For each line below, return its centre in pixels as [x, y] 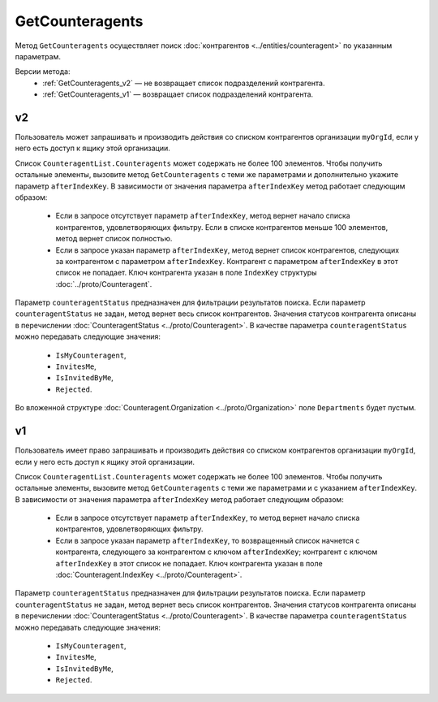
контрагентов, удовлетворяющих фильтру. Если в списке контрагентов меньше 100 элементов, [222, 227]
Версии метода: [43, 71]
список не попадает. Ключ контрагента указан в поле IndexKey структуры [186, 273]
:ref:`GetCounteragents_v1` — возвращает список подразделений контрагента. [178, 94]
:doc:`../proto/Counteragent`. [104, 284]
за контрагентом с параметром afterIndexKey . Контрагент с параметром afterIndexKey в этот [227, 261]
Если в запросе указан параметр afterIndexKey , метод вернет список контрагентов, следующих [228, 250]
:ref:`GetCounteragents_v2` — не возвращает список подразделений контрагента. [184, 83]
